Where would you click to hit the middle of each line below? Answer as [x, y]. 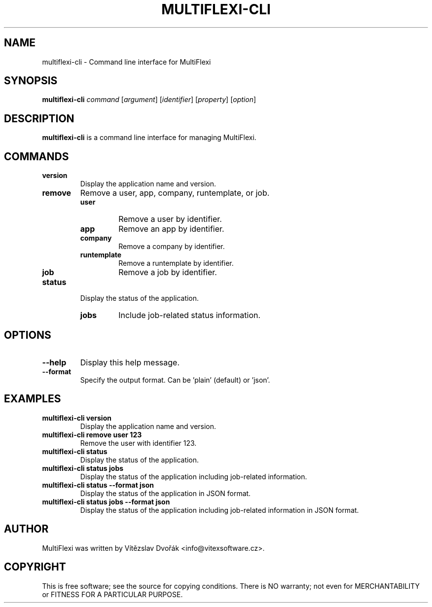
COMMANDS [36, 156]
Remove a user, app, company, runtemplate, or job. [175, 193]
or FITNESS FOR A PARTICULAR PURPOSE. [112, 594]
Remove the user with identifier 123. [138, 443]
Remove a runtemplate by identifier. [176, 263]
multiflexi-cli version [77, 418]
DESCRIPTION [39, 118]
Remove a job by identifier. [168, 272]
